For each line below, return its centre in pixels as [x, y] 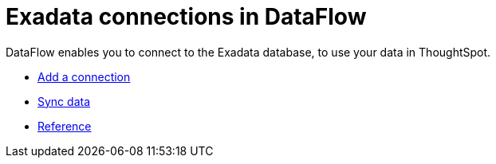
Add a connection [84, 76]
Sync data [64, 101]
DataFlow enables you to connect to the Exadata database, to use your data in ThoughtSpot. [248, 52]
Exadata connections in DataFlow [186, 17]
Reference [65, 126]
